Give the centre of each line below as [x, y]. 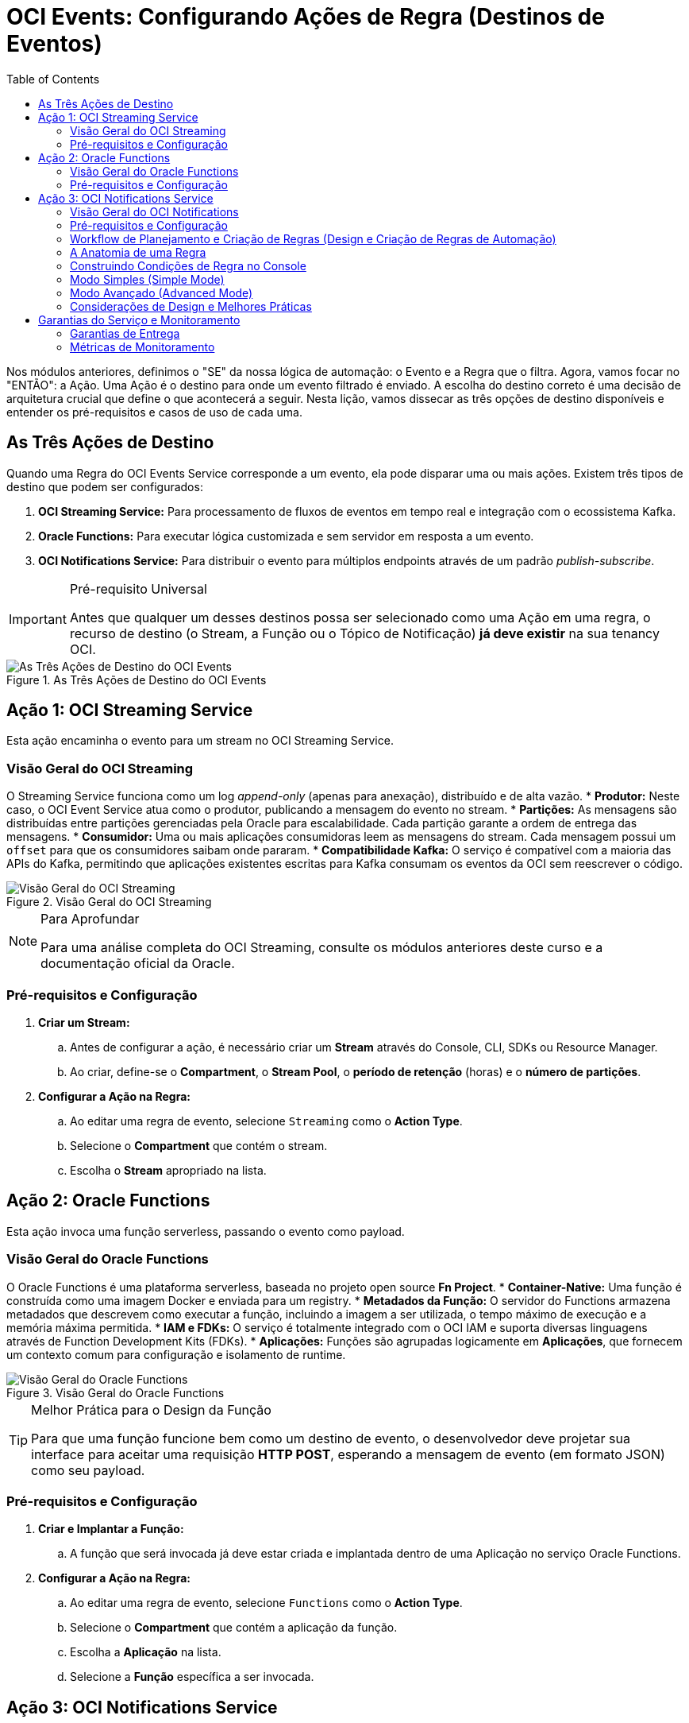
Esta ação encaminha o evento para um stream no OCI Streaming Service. [200, 741]
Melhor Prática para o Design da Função [151, 1409]
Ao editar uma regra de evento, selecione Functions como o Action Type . [266, 1603]
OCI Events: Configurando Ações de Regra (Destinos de [306, 17]
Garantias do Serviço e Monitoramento [139, 319]
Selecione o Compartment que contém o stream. [199, 1145]
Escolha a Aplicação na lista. [146, 1652]
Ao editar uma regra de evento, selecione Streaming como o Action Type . [266, 1121]
